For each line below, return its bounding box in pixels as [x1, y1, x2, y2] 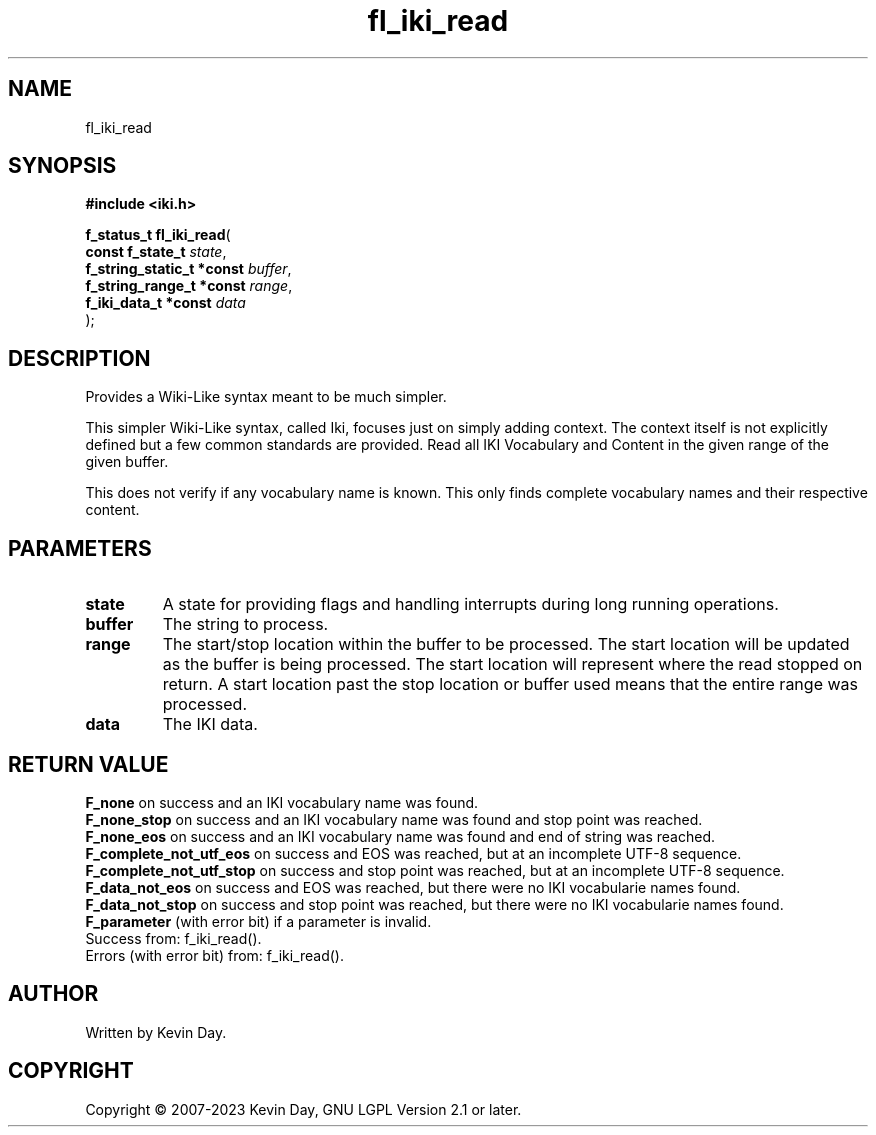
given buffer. [85, 453, 169, 471]
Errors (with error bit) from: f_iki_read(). [85, 946, 344, 964]
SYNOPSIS [8, 153, 117, 179]
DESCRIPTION [8, 345, 151, 371]
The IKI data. [162, 714, 258, 735]
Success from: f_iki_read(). [85, 929, 262, 947]
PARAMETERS [8, 535, 152, 561]
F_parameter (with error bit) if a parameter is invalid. [85, 912, 432, 930]
